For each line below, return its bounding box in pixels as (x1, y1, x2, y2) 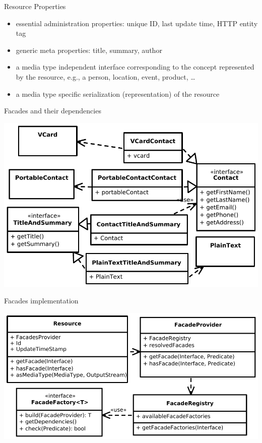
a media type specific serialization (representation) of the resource (16, 88, 220, 99)
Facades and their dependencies (4, 105, 101, 116)
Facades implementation (4, 295, 79, 306)
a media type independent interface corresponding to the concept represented (16, 61, 254, 72)
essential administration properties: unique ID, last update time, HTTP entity (16, 18, 258, 28)
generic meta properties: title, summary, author (16, 44, 162, 55)
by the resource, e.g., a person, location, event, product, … (16, 71, 195, 82)
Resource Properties (4, 1, 66, 11)
